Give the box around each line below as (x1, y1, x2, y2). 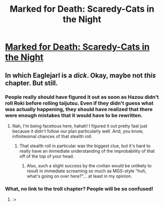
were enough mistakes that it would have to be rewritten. (5, 112, 143, 118)
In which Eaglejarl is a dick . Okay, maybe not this (5, 71, 156, 79)
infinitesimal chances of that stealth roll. (12, 133, 93, 139)
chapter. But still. (5, 79, 58, 87)
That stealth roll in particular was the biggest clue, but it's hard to (19, 143, 151, 149)
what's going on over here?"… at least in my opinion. (26, 173, 133, 179)
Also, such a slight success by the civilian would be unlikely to (26, 162, 152, 168)
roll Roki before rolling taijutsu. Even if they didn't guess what (5, 99, 154, 106)
